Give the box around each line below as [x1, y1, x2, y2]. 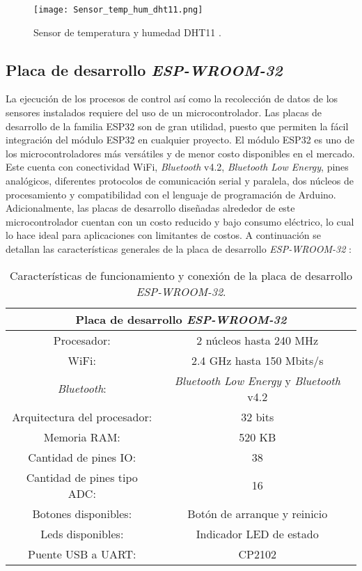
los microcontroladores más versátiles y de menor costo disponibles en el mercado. [6, 146, 355, 160]
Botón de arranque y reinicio [187, 505, 328, 522]
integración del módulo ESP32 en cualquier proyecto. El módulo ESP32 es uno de [6, 132, 354, 147]
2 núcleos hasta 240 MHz [196, 331, 319, 348]
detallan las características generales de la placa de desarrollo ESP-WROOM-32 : [6, 241, 352, 256]
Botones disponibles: [32, 505, 132, 522]
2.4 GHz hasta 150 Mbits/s [191, 352, 324, 368]
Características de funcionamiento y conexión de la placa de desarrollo [10, 267, 352, 283]
